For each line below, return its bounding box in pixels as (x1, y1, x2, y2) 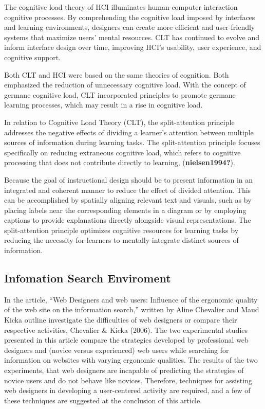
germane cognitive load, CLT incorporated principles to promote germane (4, 89, 236, 100)
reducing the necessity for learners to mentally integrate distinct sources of (4, 235, 239, 245)
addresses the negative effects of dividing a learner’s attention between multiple (4, 127, 254, 137)
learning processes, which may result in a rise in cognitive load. (4, 99, 203, 110)
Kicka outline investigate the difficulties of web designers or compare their (4, 314, 237, 325)
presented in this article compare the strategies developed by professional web (4, 334, 249, 345)
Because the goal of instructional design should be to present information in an (4, 174, 253, 185)
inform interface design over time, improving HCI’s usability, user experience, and (4, 42, 261, 52)
